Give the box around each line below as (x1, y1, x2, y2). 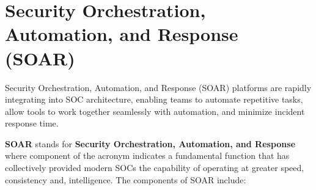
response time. (5, 117, 59, 130)
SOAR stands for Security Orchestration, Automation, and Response (5, 137, 296, 150)
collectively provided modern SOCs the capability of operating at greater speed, (5, 161, 304, 174)
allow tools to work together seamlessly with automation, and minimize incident (5, 104, 305, 117)
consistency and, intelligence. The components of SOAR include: (5, 173, 246, 186)
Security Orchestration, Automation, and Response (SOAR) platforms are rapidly (5, 81, 312, 93)
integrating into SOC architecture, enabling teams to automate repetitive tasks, (5, 93, 303, 106)
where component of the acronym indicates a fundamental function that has (5, 149, 290, 162)
